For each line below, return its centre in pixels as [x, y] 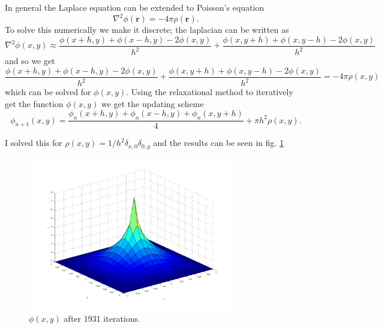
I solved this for [34, 143]
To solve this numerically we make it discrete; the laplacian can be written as [147, 30]
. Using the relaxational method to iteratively [210, 92]
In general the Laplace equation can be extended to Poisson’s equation [135, 7]
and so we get [30, 61]
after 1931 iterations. [102, 318]
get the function [34, 103]
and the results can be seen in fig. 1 [219, 143]
